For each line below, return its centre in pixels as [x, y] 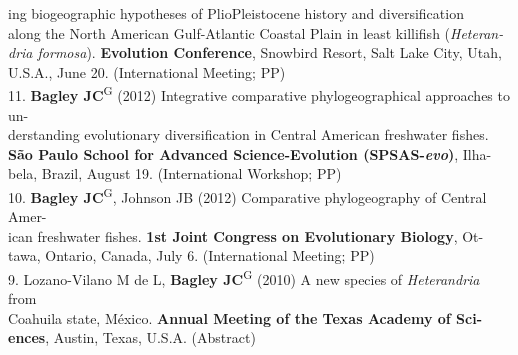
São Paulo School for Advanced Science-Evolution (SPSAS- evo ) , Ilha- [250, 153]
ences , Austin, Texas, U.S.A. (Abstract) [132, 337]
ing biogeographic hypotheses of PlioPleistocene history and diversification [236, 13]
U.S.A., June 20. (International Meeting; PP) [147, 71]
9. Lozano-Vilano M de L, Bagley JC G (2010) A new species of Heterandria [244, 277]
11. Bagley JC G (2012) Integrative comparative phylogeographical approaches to [259, 94]
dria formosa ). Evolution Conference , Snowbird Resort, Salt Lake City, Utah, [255, 52]
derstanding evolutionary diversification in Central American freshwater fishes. [248, 134]
